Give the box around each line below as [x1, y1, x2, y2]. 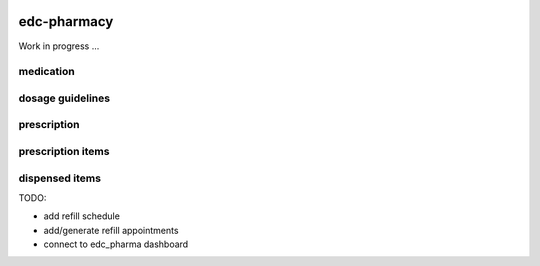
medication [18, 65, 75, 79]
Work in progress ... [18, 40, 100, 52]
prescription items [18, 144, 110, 158]
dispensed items [18, 171, 102, 185]
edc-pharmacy [18, 13, 114, 30]
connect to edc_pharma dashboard [43, 238, 189, 250]
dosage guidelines [18, 91, 110, 105]
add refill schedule [43, 210, 120, 222]
